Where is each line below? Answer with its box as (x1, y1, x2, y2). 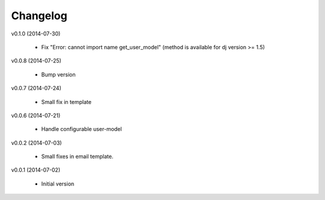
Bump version (41, 71, 76, 78)
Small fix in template (41, 98, 91, 105)
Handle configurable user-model (41, 126, 122, 133)
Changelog (11, 9, 67, 22)
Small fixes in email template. (41, 153, 114, 160)
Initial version (41, 180, 75, 187)
